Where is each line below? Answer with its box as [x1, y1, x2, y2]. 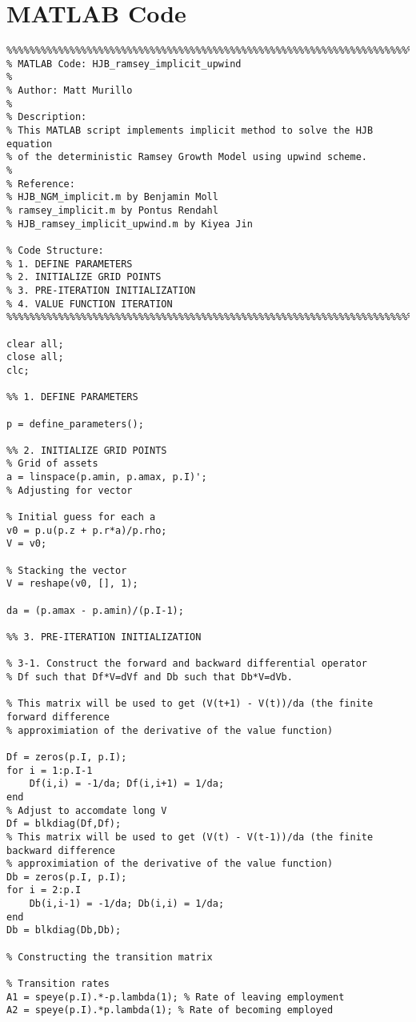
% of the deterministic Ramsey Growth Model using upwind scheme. [6, 151, 368, 163]
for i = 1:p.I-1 [6, 764, 93, 776]
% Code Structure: [6, 244, 104, 256]
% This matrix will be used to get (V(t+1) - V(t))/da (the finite [6, 698, 374, 710]
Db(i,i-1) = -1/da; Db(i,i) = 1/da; [29, 898, 225, 910]
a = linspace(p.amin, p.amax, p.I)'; [6, 471, 207, 483]
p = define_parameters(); [6, 418, 144, 430]
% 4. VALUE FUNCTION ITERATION [6, 298, 173, 310]
